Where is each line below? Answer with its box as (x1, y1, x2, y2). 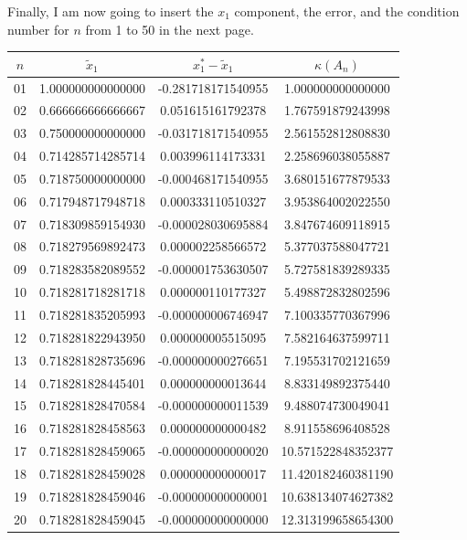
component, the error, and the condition (234, 2, 460, 20)
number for (7, 19, 69, 38)
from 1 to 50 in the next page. (85, 19, 254, 38)
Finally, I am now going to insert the (7, 2, 214, 20)
